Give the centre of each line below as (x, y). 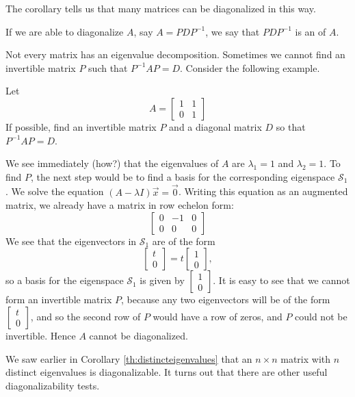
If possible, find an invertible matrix (81, 126)
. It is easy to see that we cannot (281, 280)
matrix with (306, 358)
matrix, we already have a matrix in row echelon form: (120, 205)
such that (108, 67)
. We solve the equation (55, 191)
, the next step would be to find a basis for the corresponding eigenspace (183, 176)
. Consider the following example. (250, 67)
